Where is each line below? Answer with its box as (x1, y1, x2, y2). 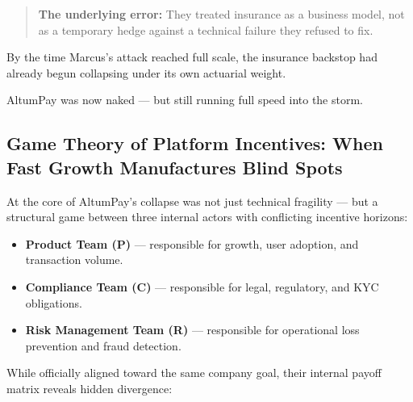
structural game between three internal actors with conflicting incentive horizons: (6, 208, 408, 225)
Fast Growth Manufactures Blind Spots (6, 154, 343, 179)
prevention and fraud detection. (25, 337, 181, 354)
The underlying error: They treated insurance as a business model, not (38, 6, 405, 22)
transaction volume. (25, 251, 123, 268)
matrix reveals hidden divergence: (6, 379, 173, 396)
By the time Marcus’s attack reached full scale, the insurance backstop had (6, 48, 378, 65)
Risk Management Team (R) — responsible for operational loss (25, 321, 360, 338)
